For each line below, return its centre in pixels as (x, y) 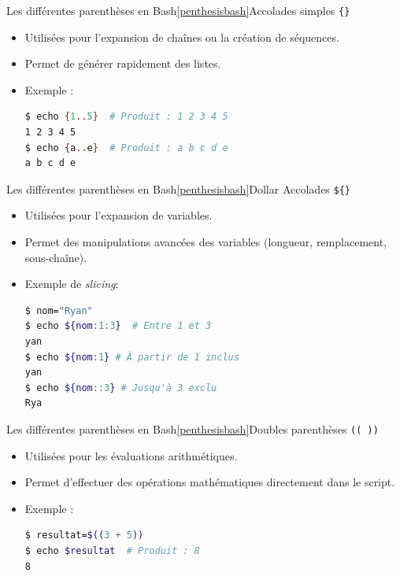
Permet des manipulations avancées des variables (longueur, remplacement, (206, 242)
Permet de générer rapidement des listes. (123, 63)
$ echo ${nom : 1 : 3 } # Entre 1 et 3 (118, 326)
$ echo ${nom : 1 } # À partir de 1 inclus (132, 357)
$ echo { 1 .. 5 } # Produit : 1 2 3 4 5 (126, 117)
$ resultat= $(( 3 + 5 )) (84, 535)
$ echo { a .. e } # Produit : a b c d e (126, 148)
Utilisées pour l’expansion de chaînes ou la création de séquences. (182, 37)
